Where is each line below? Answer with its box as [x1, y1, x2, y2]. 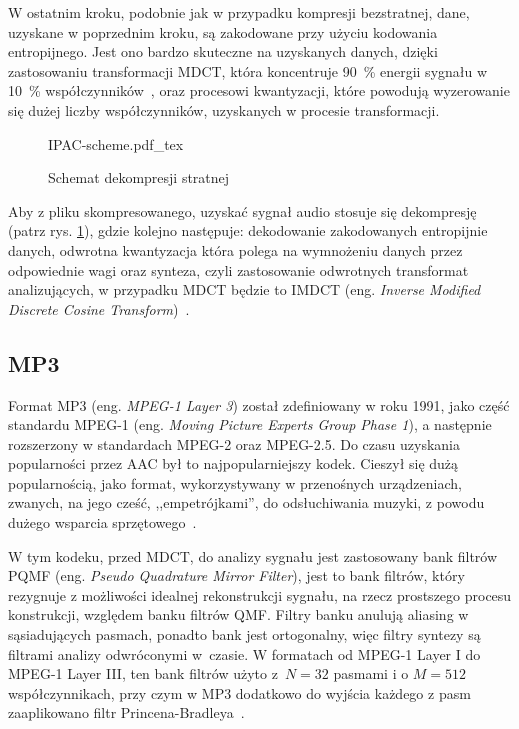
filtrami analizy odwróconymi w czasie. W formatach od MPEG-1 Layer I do [8, 643, 481, 664]
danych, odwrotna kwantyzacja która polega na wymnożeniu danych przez [8, 239, 463, 260]
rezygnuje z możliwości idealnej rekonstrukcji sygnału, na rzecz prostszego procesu [8, 584, 512, 605]
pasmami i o [333, 663, 409, 684]
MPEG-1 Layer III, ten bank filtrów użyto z [8, 663, 278, 684]
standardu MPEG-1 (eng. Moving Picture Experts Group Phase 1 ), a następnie [8, 414, 492, 435]
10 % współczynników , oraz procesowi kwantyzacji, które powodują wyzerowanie [8, 80, 510, 101]
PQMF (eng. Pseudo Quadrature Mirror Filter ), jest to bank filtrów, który [8, 565, 465, 586]
